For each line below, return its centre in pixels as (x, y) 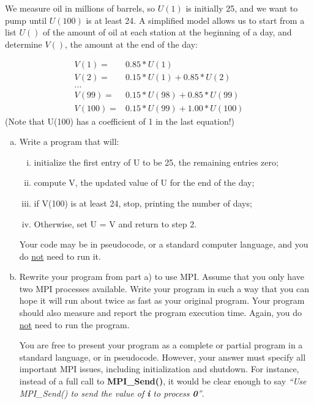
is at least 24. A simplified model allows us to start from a (195, 20)
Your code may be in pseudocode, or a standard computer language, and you (164, 244)
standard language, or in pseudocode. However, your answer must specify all (163, 357)
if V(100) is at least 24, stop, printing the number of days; (143, 203)
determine (24, 44)
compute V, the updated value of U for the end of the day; (144, 182)
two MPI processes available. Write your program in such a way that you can (164, 288)
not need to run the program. (74, 324)
